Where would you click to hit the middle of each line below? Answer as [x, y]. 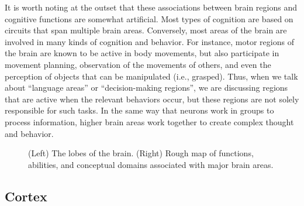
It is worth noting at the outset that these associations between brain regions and [151, 7]
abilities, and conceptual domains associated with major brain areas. [151, 164]
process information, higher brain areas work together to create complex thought [149, 121]
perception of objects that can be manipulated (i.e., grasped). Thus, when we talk [151, 76]
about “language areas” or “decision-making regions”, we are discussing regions [146, 87]
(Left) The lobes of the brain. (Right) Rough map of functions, [141, 153]
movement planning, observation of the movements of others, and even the [138, 64]
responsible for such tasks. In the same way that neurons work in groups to [139, 110]
